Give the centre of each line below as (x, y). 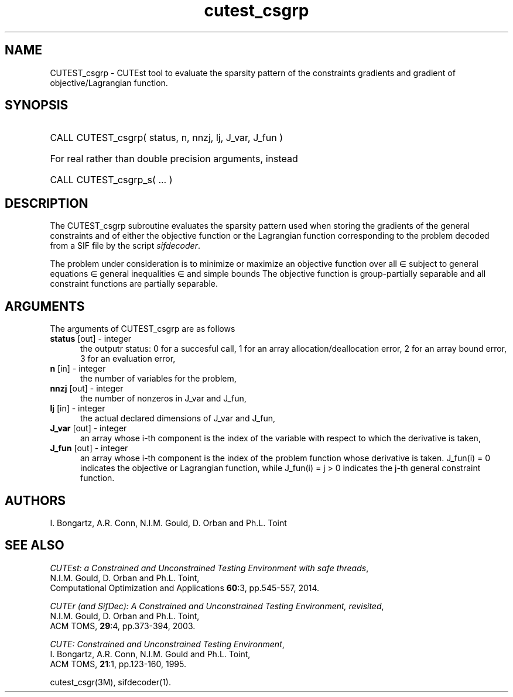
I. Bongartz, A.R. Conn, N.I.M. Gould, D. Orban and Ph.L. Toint (168, 523)
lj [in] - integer (78, 408)
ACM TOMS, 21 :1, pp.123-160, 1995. (118, 664)
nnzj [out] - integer (87, 389)
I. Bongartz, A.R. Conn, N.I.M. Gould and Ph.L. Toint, (150, 654)
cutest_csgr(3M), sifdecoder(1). (110, 682)
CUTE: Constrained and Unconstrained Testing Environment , (167, 644)
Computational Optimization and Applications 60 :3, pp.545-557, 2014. (185, 588)
